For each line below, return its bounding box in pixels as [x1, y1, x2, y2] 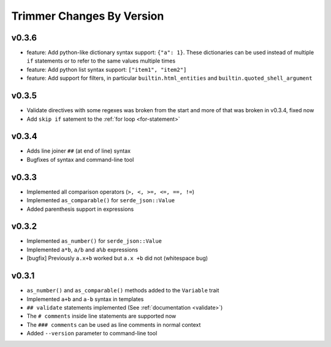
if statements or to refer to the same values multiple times [26, 57, 176, 64]
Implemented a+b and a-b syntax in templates [26, 295, 144, 303]
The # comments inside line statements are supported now [26, 313, 177, 320]
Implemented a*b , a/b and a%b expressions [26, 246, 138, 253]
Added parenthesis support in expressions [26, 205, 134, 213]
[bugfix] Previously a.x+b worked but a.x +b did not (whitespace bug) [26, 254, 208, 262]
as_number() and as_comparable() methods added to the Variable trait [26, 287, 219, 294]
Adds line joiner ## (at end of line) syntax [26, 147, 131, 154]
